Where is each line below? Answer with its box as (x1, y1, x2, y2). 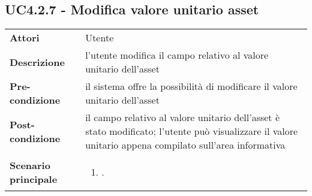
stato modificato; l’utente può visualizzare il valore (85, 124, 298, 138)
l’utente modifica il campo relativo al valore (85, 48, 269, 62)
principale (10, 171, 58, 186)
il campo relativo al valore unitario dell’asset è (85, 110, 280, 125)
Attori (10, 31, 40, 45)
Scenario (10, 158, 50, 172)
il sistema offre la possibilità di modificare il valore (85, 79, 298, 94)
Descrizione (10, 55, 65, 69)
